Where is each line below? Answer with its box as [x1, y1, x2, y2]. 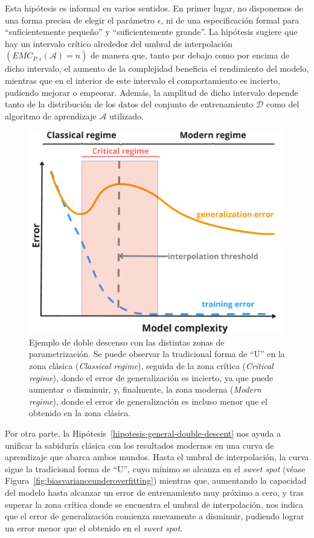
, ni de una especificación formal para [161, 13, 300, 26]
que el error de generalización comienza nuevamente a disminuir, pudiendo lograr [5, 510, 304, 522]
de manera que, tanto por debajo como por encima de [91, 49, 290, 62]
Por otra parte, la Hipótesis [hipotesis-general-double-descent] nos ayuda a [5, 426, 281, 439]
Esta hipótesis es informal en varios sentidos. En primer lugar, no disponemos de [5, 2, 304, 14]
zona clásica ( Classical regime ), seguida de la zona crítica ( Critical [29, 359, 274, 372]
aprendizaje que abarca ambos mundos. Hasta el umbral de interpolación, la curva [5, 451, 309, 463]
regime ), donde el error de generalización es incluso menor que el [29, 394, 268, 407]
